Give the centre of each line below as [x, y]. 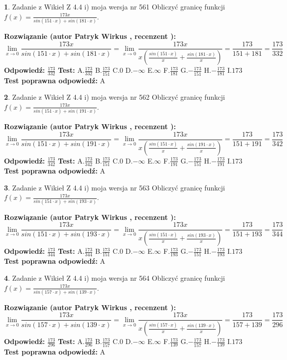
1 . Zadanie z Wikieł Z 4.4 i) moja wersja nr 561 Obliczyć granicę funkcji [115, 6]
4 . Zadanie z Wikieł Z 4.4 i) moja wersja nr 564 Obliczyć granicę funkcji [115, 277]
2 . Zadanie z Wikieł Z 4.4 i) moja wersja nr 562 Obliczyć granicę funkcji [115, 97]
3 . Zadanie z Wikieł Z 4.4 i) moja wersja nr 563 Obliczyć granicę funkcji [115, 187]
